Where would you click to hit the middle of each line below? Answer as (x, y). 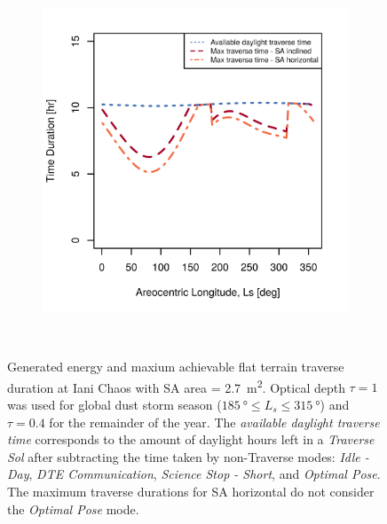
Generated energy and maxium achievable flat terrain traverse (176, 367)
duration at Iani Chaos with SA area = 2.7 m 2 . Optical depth (176, 386)
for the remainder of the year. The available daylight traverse (214, 422)
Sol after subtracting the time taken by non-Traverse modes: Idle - (188, 456)
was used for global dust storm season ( (115, 405)
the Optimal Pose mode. (73, 508)
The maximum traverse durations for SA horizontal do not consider (191, 491)
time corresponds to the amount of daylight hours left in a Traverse (191, 439)
